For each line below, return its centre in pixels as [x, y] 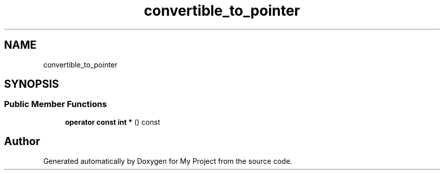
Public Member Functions [55, 104]
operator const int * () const [113, 122]
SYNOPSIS [32, 84]
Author [22, 142]
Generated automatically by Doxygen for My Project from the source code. [168, 161]
